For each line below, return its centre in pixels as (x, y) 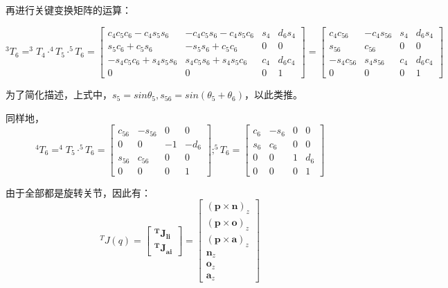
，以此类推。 (274, 94)
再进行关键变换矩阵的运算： (69, 10)
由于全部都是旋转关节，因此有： (78, 192)
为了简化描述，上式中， (59, 94)
